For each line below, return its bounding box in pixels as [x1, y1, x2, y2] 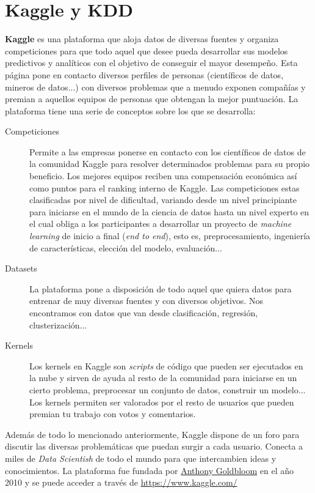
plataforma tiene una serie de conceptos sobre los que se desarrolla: [5, 104, 256, 117]
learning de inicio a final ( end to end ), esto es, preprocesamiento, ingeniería [29, 229, 311, 242]
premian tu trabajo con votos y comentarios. [29, 407, 196, 420]
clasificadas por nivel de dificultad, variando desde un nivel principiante [29, 193, 297, 206]
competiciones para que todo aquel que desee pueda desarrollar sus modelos [5, 44, 288, 57]
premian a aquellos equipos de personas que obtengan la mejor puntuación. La [5, 92, 299, 105]
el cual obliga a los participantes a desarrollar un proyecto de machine [29, 217, 292, 230]
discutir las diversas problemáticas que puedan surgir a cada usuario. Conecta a [5, 440, 303, 453]
